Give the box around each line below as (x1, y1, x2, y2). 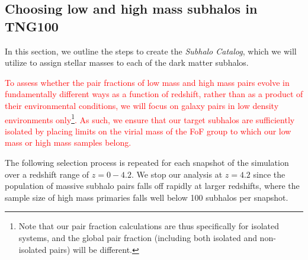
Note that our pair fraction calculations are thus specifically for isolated (18, 220, 279, 232)
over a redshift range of (5, 168, 89, 180)
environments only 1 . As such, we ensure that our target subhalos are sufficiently (5, 111, 295, 126)
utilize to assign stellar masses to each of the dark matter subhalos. (5, 56, 249, 69)
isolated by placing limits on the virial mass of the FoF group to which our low (5, 124, 291, 137)
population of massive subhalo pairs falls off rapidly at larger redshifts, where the (5, 179, 300, 192)
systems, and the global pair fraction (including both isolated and (18, 231, 257, 243)
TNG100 (5, 17, 59, 35)
